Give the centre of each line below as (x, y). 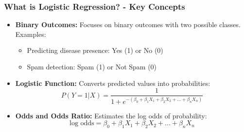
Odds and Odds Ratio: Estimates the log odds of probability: (111, 115)
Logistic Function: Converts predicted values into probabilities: (113, 83)
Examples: (31, 34)
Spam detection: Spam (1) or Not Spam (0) (92, 66)
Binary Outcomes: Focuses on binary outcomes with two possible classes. (128, 25)
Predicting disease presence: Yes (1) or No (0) (95, 50)
